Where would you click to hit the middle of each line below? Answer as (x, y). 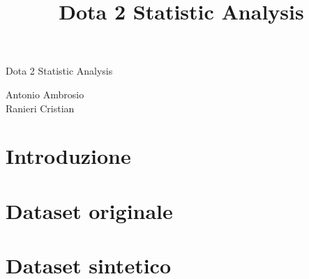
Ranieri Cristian (40, 108)
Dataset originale (89, 210)
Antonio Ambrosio (45, 94)
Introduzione (68, 156)
